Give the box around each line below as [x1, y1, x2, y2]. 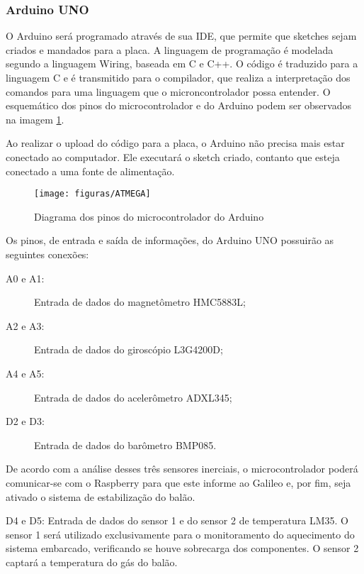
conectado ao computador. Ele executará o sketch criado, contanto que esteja [6, 149, 340, 164]
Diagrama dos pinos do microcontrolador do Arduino [34, 209, 264, 223]
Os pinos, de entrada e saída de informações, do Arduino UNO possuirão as [6, 233, 334, 248]
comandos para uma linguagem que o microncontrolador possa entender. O [6, 84, 331, 99]
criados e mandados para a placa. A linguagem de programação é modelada [6, 42, 334, 57]
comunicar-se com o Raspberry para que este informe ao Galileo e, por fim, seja [6, 475, 351, 490]
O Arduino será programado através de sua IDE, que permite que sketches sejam [6, 28, 357, 43]
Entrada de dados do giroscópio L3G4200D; [34, 342, 223, 357]
